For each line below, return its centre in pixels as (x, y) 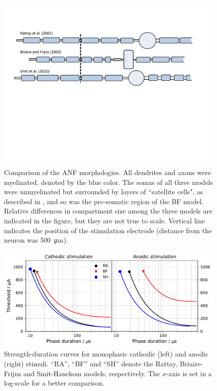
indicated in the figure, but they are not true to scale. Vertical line (105, 221)
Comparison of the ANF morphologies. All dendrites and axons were (108, 172)
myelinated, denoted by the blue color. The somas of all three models (108, 182)
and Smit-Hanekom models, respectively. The (92, 373)
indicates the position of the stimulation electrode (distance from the (108, 230)
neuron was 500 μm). (36, 240)
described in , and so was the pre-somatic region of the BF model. (104, 201)
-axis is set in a (189, 373)
